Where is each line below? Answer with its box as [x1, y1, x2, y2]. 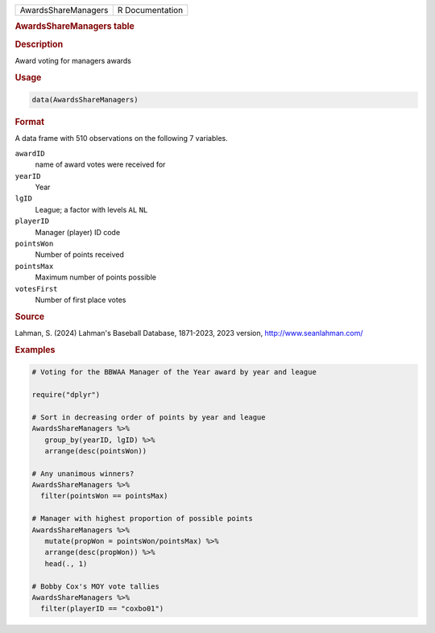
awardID [14, 149, 46, 158]
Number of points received [35, 250, 125, 259]
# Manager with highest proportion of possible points [31, 514, 253, 523]
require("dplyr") [31, 390, 101, 399]
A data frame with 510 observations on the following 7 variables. [14, 134, 229, 143]
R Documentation [117, 5, 184, 15]
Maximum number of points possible [35, 272, 157, 282]
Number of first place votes [35, 295, 126, 304]
